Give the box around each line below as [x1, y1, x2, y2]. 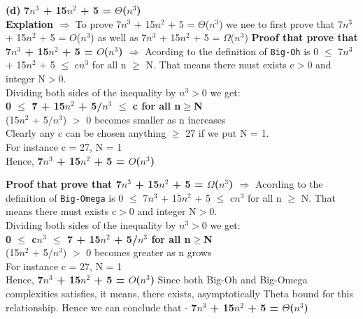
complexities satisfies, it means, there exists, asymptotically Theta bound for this [6, 286, 353, 300]
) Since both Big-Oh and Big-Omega [150, 272, 308, 287]
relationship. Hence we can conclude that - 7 [6, 299, 197, 314]
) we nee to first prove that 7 [219, 16, 343, 31]
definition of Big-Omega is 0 [6, 190, 124, 205]
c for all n [132, 98, 181, 113]
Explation [6, 16, 54, 31]
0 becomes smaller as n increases [86, 112, 226, 126]
